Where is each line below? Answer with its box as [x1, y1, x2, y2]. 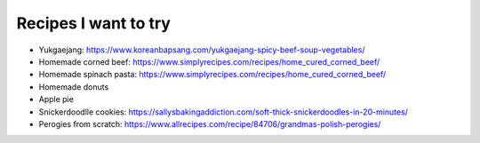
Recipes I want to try [16, 13, 171, 33]
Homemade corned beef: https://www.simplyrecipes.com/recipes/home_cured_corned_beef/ [38, 56, 380, 67]
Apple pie [38, 94, 75, 105]
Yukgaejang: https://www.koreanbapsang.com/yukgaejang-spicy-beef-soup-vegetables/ [38, 44, 365, 55]
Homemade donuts [38, 81, 109, 92]
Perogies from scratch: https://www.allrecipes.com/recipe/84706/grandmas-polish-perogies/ [38, 118, 381, 129]
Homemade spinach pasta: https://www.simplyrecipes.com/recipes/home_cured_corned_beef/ [38, 69, 387, 80]
